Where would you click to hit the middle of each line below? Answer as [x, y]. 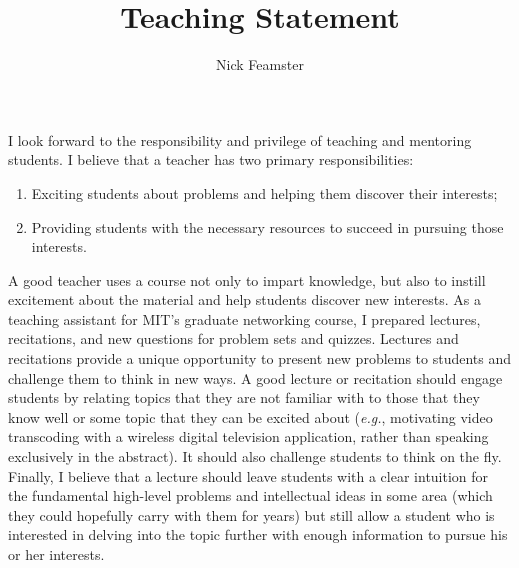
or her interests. [56, 554]
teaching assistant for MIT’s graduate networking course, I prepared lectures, [244, 318]
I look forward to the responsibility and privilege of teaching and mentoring [240, 139]
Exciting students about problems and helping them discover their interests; [264, 192]
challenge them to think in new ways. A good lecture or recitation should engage [255, 377]
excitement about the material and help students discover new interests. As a [245, 299]
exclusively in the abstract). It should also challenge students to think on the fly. [255, 456]
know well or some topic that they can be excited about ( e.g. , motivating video [250, 416]
